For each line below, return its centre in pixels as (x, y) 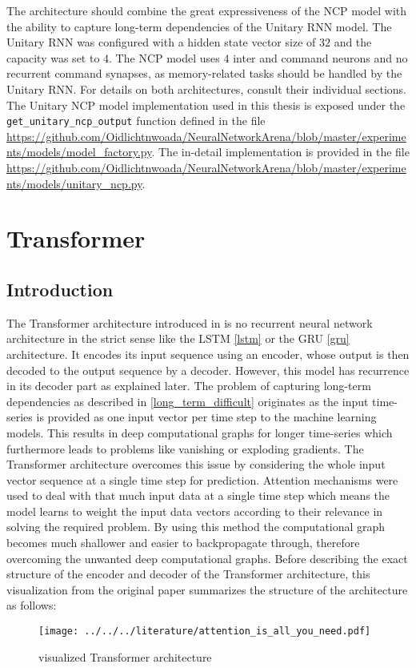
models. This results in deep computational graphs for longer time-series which (200, 432)
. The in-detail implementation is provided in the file (280, 152)
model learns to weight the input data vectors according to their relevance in (195, 511)
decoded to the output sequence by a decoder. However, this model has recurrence (208, 370)
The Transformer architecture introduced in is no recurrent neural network (190, 322)
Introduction (60, 289)
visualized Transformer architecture (125, 656)
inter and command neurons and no (320, 57)
